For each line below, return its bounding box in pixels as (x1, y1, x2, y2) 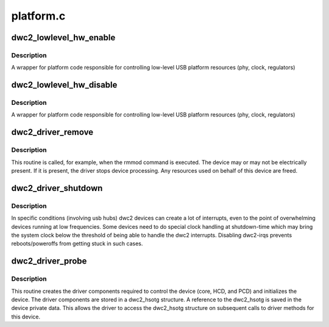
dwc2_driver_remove (11, 127, 94, 137)
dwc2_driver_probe (11, 256, 87, 267)
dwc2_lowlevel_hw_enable (11, 32, 116, 43)
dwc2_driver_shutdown (11, 183, 103, 193)
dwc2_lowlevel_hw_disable (11, 80, 118, 90)
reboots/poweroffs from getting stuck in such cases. (11, 240, 143, 247)
